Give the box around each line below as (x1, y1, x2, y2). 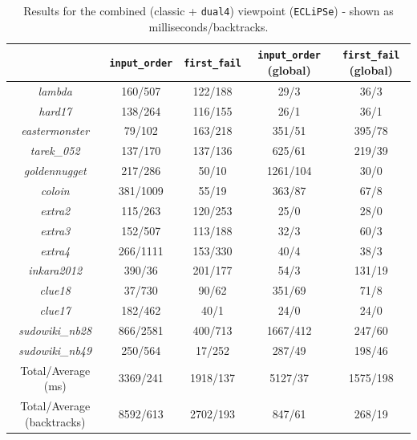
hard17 (38, 102, 72, 119)
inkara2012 (28, 262, 83, 279)
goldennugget (23, 162, 87, 179)
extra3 (40, 222, 71, 238)
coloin (40, 181, 70, 198)
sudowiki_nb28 (18, 321, 92, 338)
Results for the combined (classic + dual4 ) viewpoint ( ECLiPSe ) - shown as (23, 2, 394, 18)
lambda (38, 82, 72, 99)
